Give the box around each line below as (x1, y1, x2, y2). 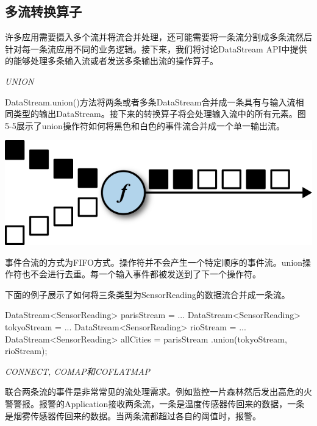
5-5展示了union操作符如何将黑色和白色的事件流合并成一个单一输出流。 (5, 119, 285, 132)
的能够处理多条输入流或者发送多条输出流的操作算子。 (5, 54, 218, 67)
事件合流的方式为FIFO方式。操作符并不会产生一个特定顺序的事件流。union (5, 255, 303, 268)
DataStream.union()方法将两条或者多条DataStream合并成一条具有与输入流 (5, 95, 296, 108)
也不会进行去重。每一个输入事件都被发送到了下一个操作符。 (21, 268, 261, 280)
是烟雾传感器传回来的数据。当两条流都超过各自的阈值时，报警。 (5, 409, 261, 422)
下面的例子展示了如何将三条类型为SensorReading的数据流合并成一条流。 (5, 288, 290, 300)
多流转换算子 (5, 2, 82, 21)
